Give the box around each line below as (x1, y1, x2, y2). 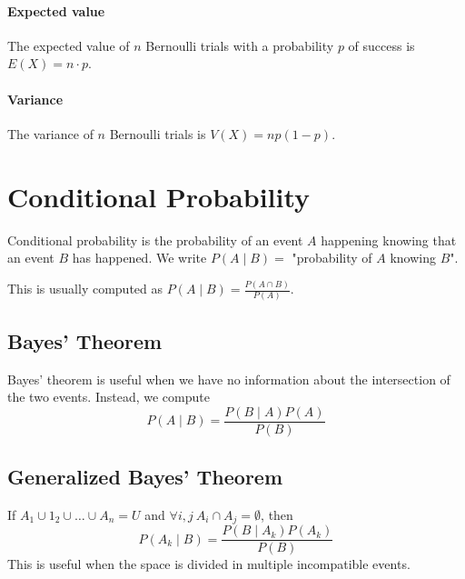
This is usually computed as (7, 279, 163, 297)
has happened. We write (72, 248, 207, 267)
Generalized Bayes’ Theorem (7, 463, 283, 491)
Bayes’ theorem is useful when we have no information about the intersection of (7, 369, 450, 388)
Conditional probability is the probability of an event (7, 230, 303, 249)
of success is (348, 35, 415, 55)
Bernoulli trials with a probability (145, 35, 334, 55)
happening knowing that (321, 230, 457, 249)
